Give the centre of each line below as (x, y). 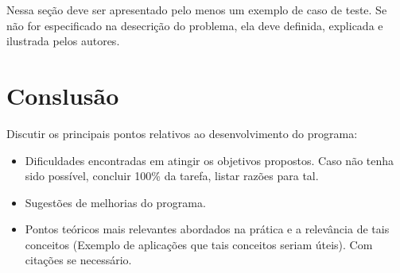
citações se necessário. (78, 260)
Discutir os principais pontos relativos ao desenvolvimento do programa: (182, 133)
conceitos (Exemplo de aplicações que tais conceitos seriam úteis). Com (199, 244)
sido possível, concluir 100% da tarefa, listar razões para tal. (172, 176)
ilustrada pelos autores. (63, 41)
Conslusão (63, 95)
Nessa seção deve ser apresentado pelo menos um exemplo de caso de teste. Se (197, 10)
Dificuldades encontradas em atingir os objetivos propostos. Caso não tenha (210, 160)
